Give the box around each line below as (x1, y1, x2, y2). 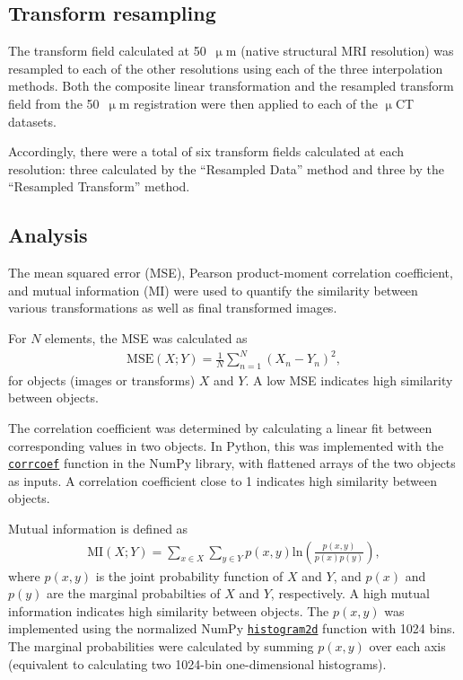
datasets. (8, 111, 57, 130)
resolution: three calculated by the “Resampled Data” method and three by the (8, 159, 444, 178)
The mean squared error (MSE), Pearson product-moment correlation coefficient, (8, 263, 453, 282)
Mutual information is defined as (8, 519, 188, 538)
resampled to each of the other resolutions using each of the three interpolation (8, 58, 443, 77)
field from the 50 (8, 93, 100, 112)
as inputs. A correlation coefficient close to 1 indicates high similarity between (8, 471, 438, 490)
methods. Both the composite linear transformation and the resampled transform (8, 76, 454, 95)
